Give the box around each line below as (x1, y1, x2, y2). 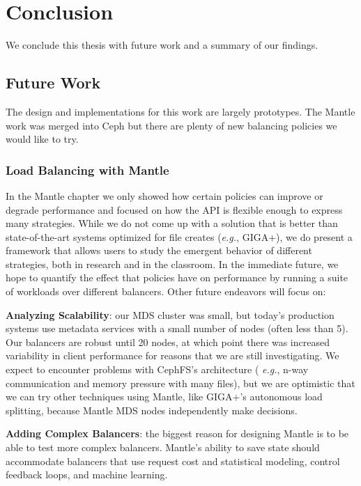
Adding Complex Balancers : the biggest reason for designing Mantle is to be (6, 426, 349, 441)
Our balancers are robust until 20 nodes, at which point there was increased (6, 334, 330, 349)
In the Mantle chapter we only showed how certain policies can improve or (6, 188, 323, 203)
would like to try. (6, 132, 79, 146)
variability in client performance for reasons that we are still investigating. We (6, 348, 339, 363)
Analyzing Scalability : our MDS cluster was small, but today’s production (6, 307, 335, 322)
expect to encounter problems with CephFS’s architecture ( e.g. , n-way (6, 362, 309, 377)
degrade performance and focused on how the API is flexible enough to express (6, 202, 343, 217)
